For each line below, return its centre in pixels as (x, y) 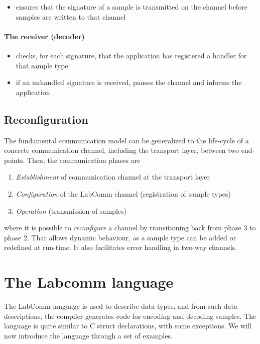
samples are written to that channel (71, 16)
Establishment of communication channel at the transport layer (113, 177)
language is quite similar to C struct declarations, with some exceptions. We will (128, 326)
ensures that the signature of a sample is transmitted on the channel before (132, 7)
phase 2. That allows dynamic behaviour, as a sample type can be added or (120, 237)
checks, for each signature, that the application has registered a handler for (131, 55)
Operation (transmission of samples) (71, 210)
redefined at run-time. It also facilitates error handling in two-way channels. (120, 247)
